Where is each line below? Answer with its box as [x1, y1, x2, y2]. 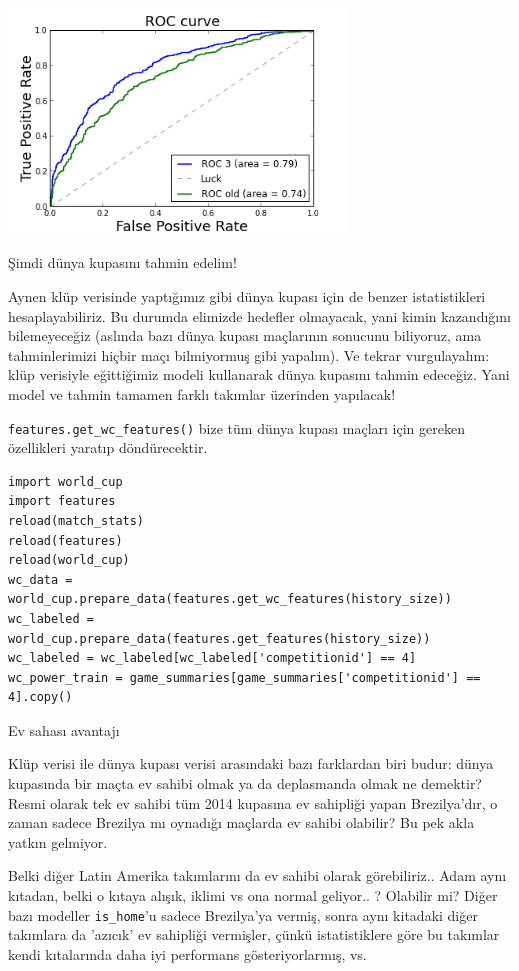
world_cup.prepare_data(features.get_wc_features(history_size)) [8, 592, 452, 607]
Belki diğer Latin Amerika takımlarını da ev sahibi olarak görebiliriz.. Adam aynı [8, 865, 507, 886]
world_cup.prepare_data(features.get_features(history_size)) [8, 631, 431, 646]
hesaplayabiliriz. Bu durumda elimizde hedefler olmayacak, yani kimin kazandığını [8, 305, 511, 326]
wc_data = [8, 572, 73, 587]
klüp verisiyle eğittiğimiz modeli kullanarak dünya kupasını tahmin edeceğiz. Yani [8, 364, 510, 385]
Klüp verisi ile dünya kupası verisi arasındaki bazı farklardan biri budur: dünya [8, 753, 494, 774]
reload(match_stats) [8, 513, 145, 528]
